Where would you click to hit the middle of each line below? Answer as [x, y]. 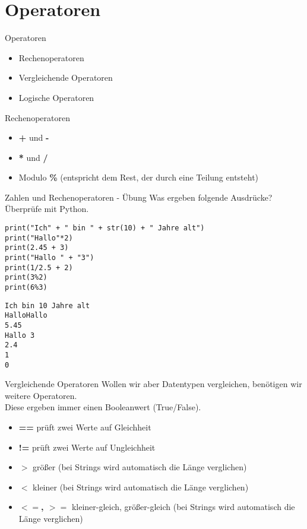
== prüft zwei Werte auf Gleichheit [85, 427]
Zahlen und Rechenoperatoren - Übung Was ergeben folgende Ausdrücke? [139, 197]
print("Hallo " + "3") [50, 258]
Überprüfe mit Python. [47, 209]
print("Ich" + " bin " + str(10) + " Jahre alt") [105, 228]
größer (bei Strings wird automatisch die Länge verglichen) [140, 467]
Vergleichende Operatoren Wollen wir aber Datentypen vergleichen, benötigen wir [153, 384]
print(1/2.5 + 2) [39, 267]
